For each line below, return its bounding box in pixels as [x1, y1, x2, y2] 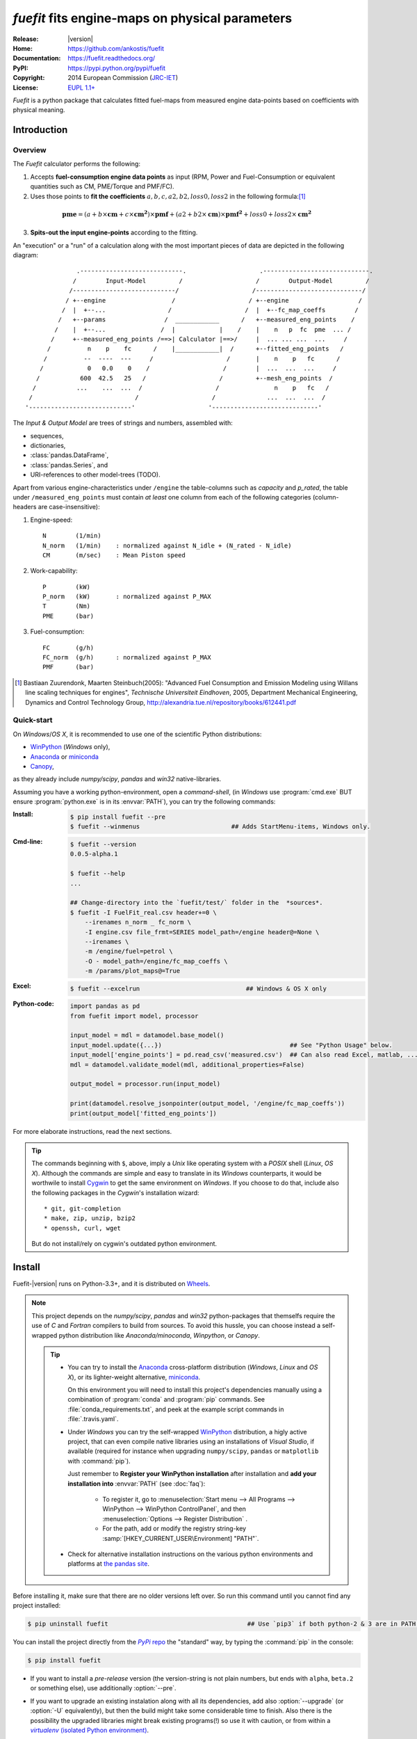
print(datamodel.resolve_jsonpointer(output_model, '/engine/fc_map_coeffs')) [69, 1100, 345, 1107]
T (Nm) [42, 602, 90, 610]
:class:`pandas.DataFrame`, [30, 451, 109, 459]
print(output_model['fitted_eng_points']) [69, 1109, 217, 1117]
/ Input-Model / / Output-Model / [72, 277, 370, 285]
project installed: [13, 1601, 61, 1610]
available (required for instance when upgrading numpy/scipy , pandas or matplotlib [67, 1447, 319, 1455]
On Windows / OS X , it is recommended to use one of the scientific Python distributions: [13, 730, 262, 738]
